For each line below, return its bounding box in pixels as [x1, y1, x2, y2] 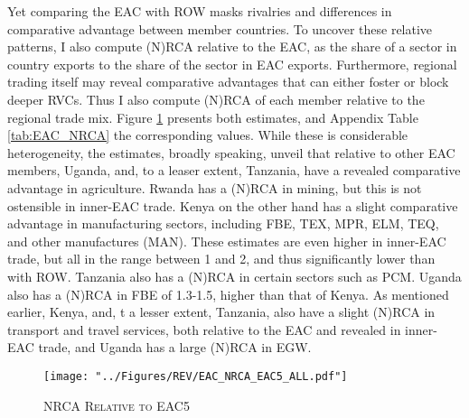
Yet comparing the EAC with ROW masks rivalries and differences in [7, 2, 392, 20]
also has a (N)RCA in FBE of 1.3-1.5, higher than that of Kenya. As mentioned [7, 284, 449, 303]
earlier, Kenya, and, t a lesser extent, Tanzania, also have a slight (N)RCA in [7, 302, 436, 321]
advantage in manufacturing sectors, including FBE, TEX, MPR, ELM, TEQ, [7, 214, 439, 233]
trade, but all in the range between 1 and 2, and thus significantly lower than [7, 249, 436, 268]
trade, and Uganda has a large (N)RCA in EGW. [38, 338, 312, 357]
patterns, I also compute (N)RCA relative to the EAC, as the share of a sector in [7, 37, 457, 56]
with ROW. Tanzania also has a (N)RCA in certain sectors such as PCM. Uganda [7, 266, 462, 285]
